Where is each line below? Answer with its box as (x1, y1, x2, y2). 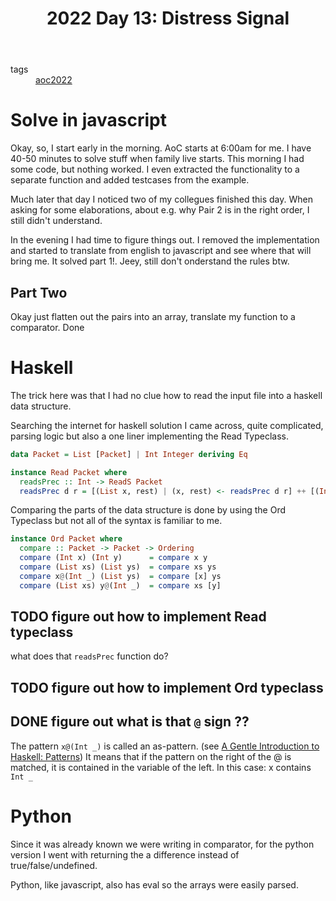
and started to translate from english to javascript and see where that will (10, 245, 312, 257)
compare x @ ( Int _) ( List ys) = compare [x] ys (19, 571, 222, 581)
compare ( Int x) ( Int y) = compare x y (19, 553, 208, 563)
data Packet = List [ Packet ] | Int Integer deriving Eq (10, 449, 248, 459)
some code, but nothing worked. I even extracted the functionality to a (10, 163, 300, 176)
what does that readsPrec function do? (10, 650, 169, 662)
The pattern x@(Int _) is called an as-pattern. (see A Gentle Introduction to (10, 740, 320, 752)
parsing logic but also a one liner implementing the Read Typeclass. (10, 430, 289, 442)
